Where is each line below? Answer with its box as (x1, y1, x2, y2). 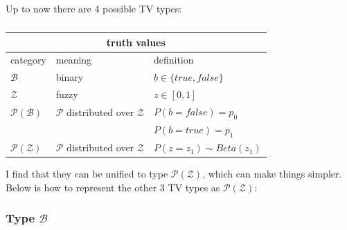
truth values (106, 35, 166, 49)
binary (55, 70, 84, 84)
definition (153, 52, 194, 67)
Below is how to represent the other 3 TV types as (6, 180, 220, 194)
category (10, 52, 46, 67)
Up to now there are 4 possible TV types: (6, 1, 182, 15)
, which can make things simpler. (202, 166, 342, 181)
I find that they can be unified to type (6, 166, 168, 181)
